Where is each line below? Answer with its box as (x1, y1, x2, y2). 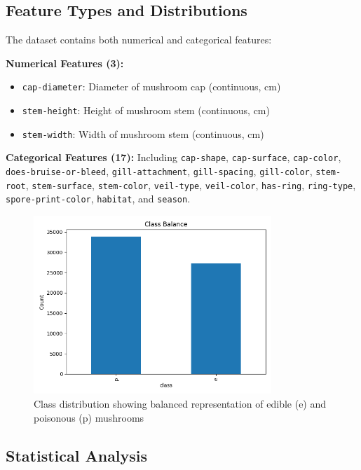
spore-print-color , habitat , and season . (6, 191, 191, 206)
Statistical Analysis (6, 444, 148, 466)
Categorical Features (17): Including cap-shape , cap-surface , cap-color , (6, 150, 341, 165)
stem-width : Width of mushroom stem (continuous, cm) (22, 126, 264, 141)
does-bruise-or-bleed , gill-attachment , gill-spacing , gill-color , (6, 164, 313, 179)
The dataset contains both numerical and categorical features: (6, 32, 272, 47)
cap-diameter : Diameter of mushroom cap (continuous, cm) (22, 79, 281, 94)
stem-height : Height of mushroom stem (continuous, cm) (22, 103, 270, 118)
